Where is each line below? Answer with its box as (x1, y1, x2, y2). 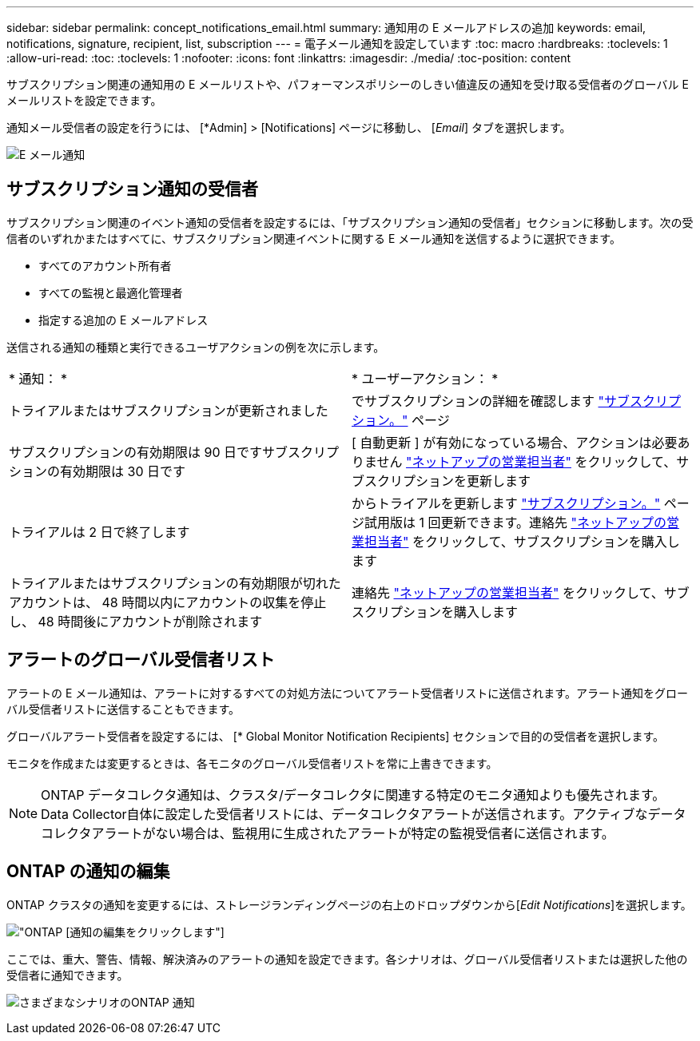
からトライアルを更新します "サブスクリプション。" (352, 495, 661, 511)
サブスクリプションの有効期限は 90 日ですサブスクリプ (9, 443, 340, 460)
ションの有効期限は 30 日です (9, 463, 185, 479)
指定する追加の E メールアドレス (38, 312, 209, 327)
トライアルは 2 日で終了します (9, 523, 190, 540)
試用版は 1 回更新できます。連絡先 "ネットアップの (364, 514, 666, 530)
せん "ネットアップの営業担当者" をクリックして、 (376, 453, 677, 470)
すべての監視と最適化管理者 (38, 285, 183, 300)
